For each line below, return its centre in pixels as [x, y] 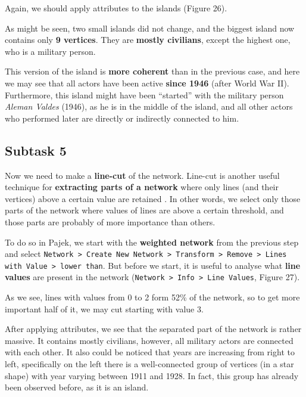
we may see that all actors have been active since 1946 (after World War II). [147, 83]
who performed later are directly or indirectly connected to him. [122, 118]
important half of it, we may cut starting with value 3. [104, 308]
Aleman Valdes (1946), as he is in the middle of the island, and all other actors [149, 106]
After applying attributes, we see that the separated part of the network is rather [153, 329]
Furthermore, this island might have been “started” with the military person [144, 94]
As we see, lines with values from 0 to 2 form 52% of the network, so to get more [152, 297]
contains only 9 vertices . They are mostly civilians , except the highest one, [148, 40]
